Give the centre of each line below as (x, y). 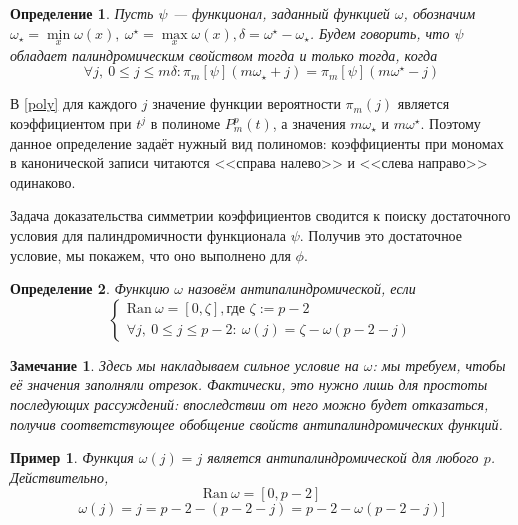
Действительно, (59, 476)
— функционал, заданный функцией (281, 13)
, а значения (309, 123)
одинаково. (43, 181)
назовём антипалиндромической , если (302, 288)
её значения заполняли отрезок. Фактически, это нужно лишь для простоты (249, 384)
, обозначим (439, 13)
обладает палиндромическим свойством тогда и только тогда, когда (224, 54)
